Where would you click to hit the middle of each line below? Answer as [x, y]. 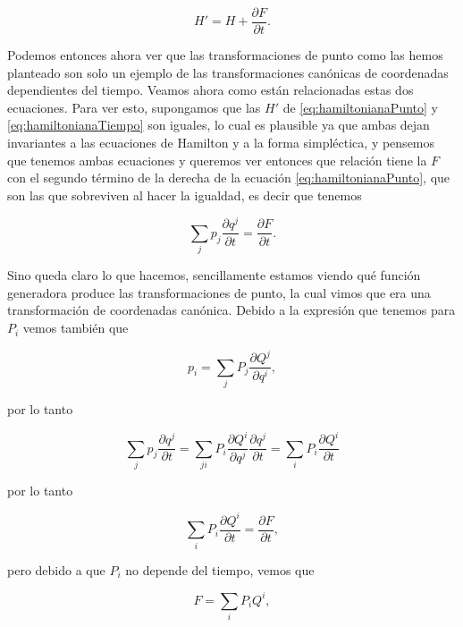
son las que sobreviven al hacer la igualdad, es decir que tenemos [185, 195]
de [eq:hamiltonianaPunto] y [360, 107]
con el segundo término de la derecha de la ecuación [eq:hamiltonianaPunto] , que [229, 178]
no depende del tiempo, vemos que [220, 569]
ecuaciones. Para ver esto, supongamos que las [134, 107]
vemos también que [76, 328]
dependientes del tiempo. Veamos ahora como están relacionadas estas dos [210, 90]
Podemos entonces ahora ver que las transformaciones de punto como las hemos [225, 55]
